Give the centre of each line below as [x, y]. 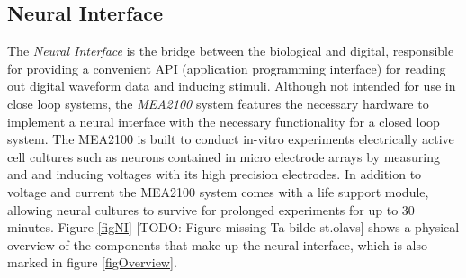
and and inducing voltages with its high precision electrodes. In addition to [215, 174]
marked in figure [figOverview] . [92, 262]
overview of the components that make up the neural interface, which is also [217, 244]
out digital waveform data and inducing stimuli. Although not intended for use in [232, 86]
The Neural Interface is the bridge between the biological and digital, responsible [231, 51]
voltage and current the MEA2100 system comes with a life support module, [218, 191]
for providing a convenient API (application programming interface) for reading [227, 68]
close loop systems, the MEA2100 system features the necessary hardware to [218, 103]
